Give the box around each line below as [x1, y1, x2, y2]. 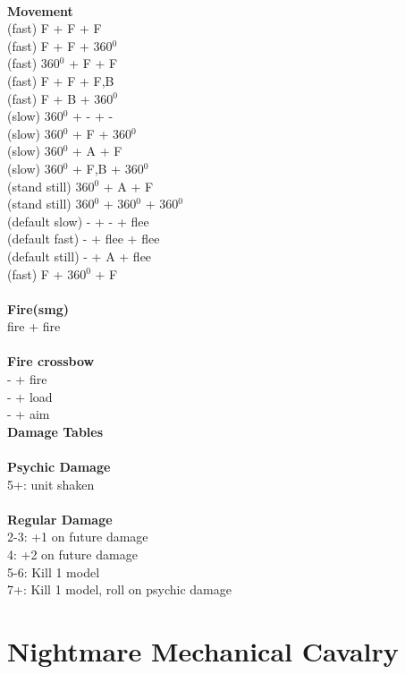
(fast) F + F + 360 [7, 36, 113, 55]
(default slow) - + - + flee [7, 211, 149, 230]
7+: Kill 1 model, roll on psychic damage [7, 580, 232, 599]
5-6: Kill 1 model [7, 562, 100, 581]
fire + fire [7, 317, 61, 336]
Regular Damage [7, 509, 113, 528]
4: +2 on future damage [7, 545, 138, 563]
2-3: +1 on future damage [7, 527, 148, 546]
